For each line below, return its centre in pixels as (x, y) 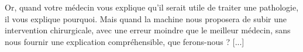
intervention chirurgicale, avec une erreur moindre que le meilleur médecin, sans (148, 30)
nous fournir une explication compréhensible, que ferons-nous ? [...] (125, 41)
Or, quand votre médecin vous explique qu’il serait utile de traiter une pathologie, (152, 7)
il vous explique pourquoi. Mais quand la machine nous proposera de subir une (146, 18)
